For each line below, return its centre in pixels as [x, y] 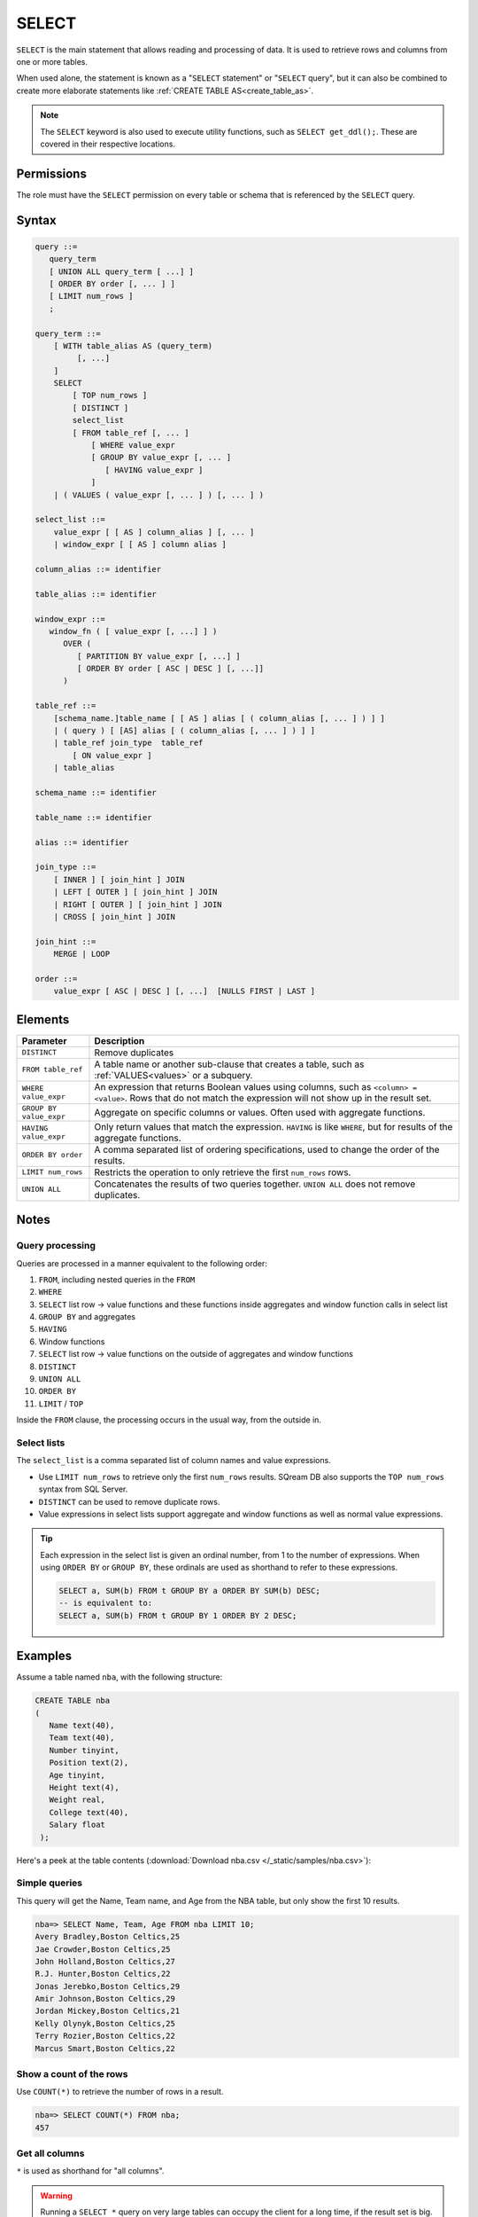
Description [119, 1040]
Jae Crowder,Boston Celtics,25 [103, 1949]
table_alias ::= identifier [96, 594]
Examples [44, 1656]
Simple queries [50, 1883]
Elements [43, 1019]
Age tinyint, [77, 1775]
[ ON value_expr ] [112, 755]
